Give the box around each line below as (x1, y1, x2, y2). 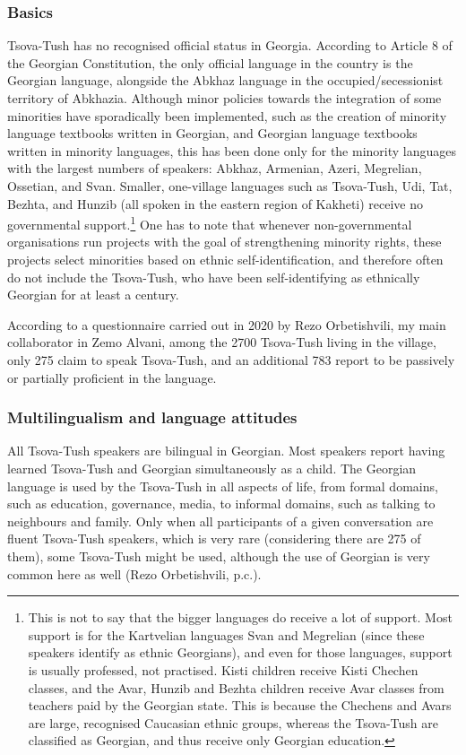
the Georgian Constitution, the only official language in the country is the (7, 53, 413, 72)
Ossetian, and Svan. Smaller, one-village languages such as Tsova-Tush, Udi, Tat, (7, 176, 453, 195)
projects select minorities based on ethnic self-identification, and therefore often (7, 250, 444, 268)
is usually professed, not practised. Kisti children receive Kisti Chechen (28, 660, 419, 679)
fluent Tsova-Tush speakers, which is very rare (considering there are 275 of (7, 529, 421, 548)
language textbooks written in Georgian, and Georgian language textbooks (7, 124, 418, 143)
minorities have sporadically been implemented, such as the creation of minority (7, 106, 447, 125)
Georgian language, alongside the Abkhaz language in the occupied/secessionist (7, 71, 444, 90)
